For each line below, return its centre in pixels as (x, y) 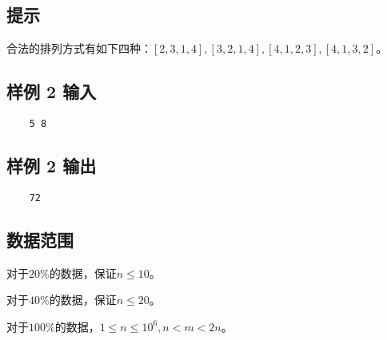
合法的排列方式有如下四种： (79, 48)
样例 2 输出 (52, 166)
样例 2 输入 (52, 91)
